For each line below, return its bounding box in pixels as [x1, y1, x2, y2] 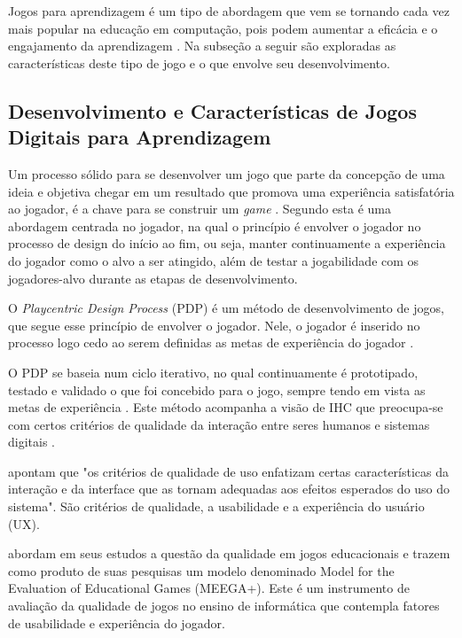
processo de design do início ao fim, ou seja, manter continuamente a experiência [8, 234, 446, 253]
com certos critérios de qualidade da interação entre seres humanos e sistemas [8, 415, 430, 433]
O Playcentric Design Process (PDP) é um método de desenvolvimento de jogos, [8, 299, 444, 317]
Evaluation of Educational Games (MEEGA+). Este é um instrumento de [8, 579, 410, 597]
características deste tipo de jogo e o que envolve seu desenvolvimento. [8, 53, 390, 72]
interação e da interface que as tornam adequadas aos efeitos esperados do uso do [8, 479, 450, 498]
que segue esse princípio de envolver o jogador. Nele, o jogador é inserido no [8, 315, 420, 334]
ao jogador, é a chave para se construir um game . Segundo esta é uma [8, 199, 392, 218]
